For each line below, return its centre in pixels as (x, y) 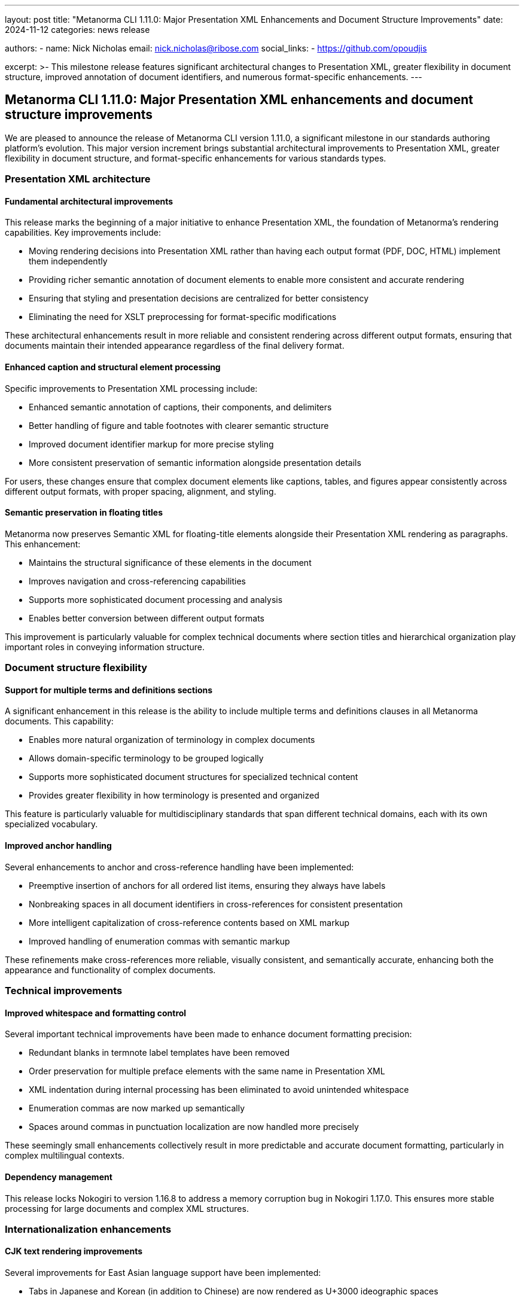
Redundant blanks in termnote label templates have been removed (159, 1053)
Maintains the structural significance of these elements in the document (170, 562)
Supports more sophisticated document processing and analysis (156, 599)
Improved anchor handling (58, 846)
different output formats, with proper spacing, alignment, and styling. (141, 491)
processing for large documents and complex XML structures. (127, 1208)
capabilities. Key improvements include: (83, 233)
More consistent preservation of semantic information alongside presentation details (195, 462)
